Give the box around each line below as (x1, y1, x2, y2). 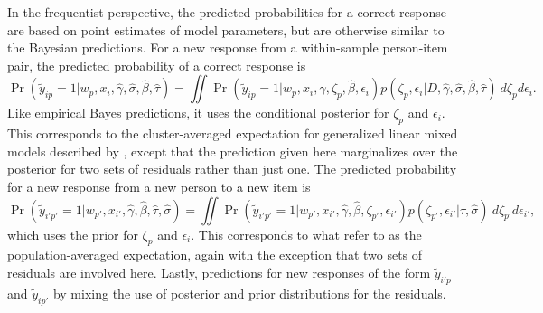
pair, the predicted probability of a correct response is (7, 55, 306, 74)
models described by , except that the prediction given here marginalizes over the (7, 141, 458, 160)
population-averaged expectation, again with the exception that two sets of (7, 245, 423, 264)
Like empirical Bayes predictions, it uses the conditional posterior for (7, 103, 389, 122)
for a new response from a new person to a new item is (7, 176, 311, 195)
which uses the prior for (7, 224, 138, 243)
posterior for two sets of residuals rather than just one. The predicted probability (7, 159, 457, 178)
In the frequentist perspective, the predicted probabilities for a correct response (7, 3, 447, 21)
